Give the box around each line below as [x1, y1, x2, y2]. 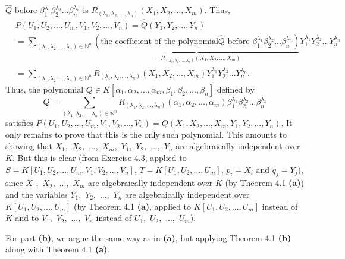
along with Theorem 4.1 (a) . [5, 243, 110, 255]
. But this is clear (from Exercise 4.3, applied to [12, 151, 187, 163]
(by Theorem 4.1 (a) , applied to [74, 200, 192, 212]
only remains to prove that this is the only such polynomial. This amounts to [5, 128, 287, 140]
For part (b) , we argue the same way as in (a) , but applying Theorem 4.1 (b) [5, 231, 291, 244]
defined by [217, 83, 255, 95]
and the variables [5, 188, 68, 200]
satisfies [5, 116, 33, 129]
